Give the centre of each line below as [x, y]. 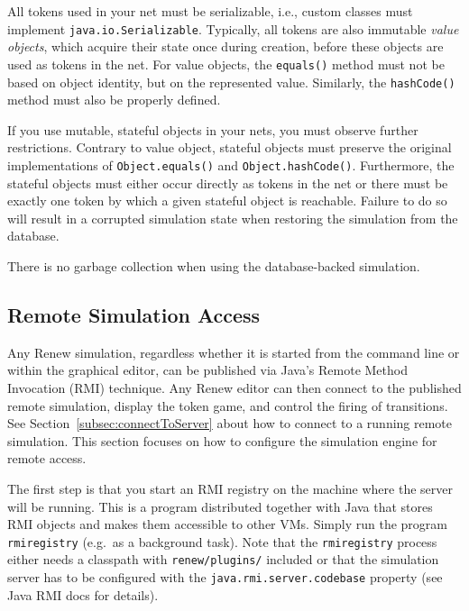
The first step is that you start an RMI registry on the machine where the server [230, 488]
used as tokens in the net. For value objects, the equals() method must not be [226, 64]
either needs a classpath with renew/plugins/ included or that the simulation [223, 559]
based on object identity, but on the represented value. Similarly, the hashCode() [231, 82]
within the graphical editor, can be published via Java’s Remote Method [207, 370]
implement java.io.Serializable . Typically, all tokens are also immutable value [233, 28]
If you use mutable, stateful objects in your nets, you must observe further [213, 129]
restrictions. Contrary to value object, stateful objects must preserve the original [230, 147]
